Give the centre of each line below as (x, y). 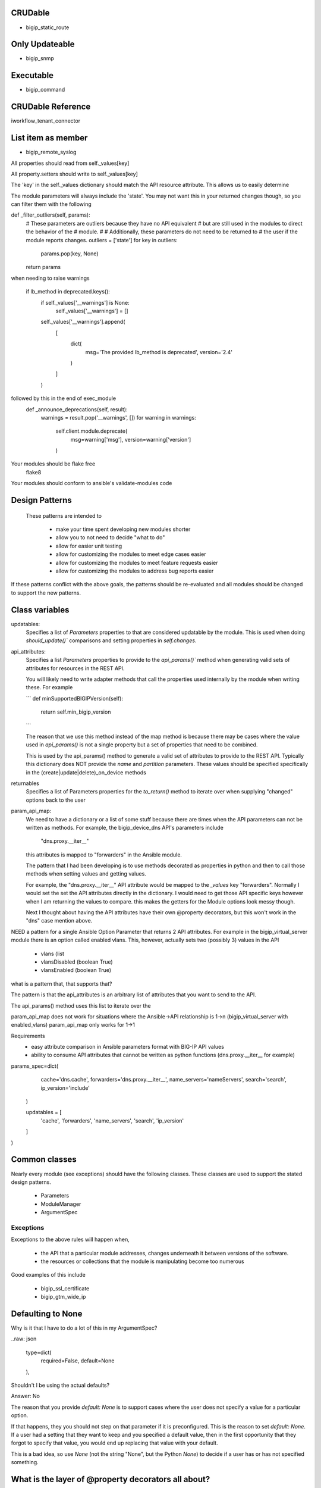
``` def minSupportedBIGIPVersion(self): (75, 698)
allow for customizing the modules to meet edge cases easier (131, 554)
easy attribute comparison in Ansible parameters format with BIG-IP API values (128, 1047)
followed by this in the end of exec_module (63, 398)
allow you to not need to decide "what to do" (110, 537)
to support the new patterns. (46, 593)
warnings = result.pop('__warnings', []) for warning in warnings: (118, 417)
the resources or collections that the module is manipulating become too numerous (142, 1261)
